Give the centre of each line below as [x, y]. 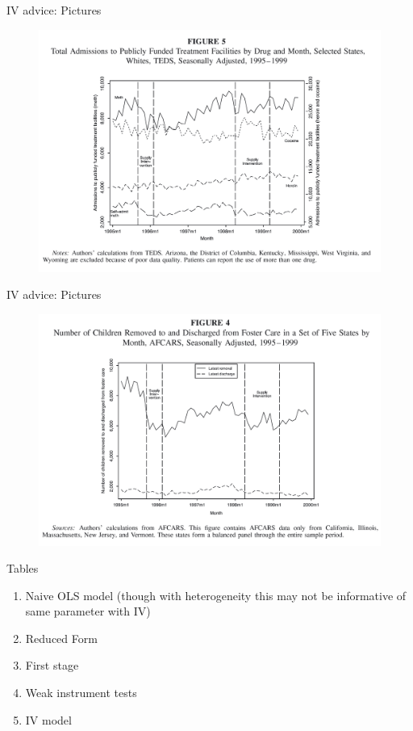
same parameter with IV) [88, 611]
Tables [23, 568]
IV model [48, 719]
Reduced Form [61, 638]
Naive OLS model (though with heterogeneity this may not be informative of [216, 595]
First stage [52, 665]
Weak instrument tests [81, 693]
